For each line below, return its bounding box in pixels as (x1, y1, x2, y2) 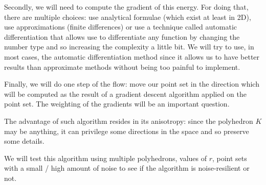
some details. (4, 136, 45, 146)
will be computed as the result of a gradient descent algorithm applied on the (4, 88, 247, 99)
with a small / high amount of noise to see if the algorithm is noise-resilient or (4, 163, 250, 173)
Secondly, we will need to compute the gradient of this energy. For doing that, (4, 2, 249, 12)
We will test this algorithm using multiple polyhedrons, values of (4, 152, 207, 163)
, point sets (212, 152, 247, 163)
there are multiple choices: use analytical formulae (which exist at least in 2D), (4, 11, 251, 22)
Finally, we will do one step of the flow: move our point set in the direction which (4, 78, 259, 89)
